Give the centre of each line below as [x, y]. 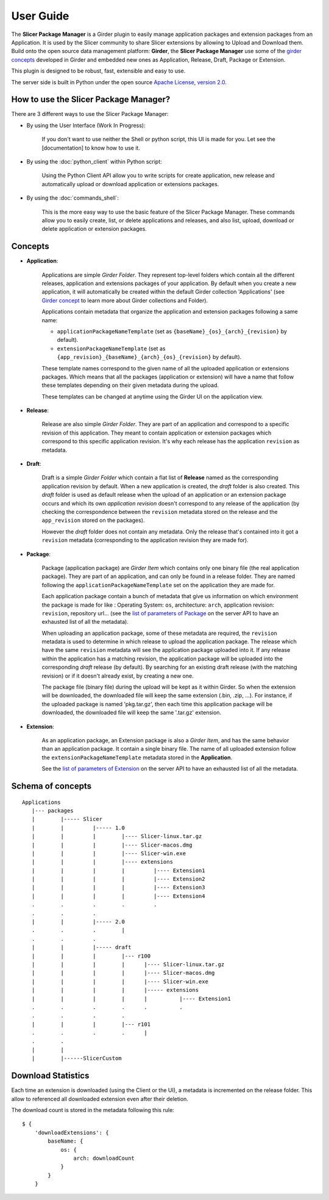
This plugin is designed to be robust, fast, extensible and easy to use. [98, 71]
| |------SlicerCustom [76, 1058]
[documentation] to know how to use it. [91, 148]
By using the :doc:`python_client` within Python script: [94, 161]
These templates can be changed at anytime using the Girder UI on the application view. [152, 396]
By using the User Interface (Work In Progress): [86, 125]
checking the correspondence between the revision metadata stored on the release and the [160, 511]
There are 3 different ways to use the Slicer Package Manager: [90, 114]
